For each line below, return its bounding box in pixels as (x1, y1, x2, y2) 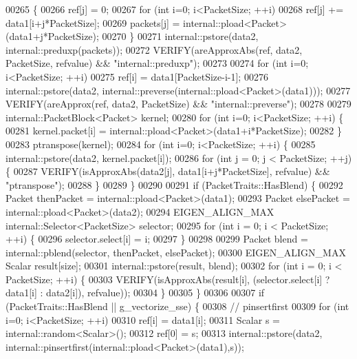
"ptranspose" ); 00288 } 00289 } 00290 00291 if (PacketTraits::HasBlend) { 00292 (6, 177, 343, 192)
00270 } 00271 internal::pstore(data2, (102, 29, 259, 43)
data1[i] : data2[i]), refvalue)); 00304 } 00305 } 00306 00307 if (6, 285, 265, 300)
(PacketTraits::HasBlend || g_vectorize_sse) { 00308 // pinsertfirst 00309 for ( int (6, 299, 349, 314)
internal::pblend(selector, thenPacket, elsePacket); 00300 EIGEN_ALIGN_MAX (6, 245, 346, 259)
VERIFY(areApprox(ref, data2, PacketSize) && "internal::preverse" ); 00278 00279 (6, 96, 351, 111)
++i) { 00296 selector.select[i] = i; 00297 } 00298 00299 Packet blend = (6, 232, 308, 246)
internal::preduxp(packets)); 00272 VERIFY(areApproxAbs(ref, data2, (6, 42, 303, 57)
